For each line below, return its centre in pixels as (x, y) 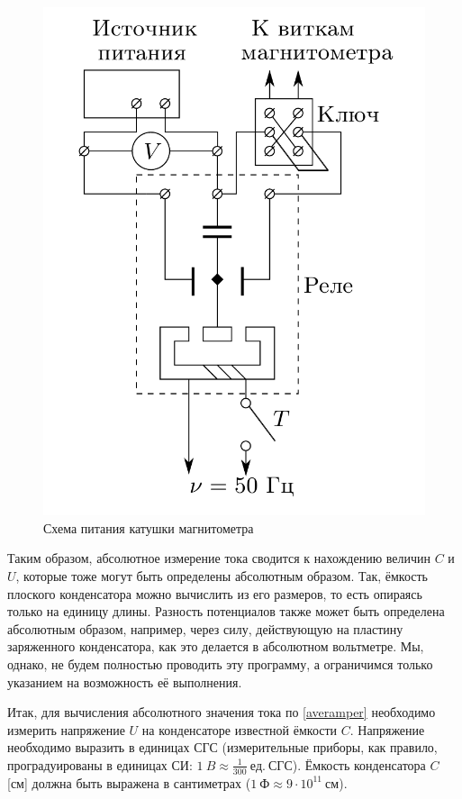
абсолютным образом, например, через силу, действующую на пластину (205, 628)
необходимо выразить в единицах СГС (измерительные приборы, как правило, (222, 747)
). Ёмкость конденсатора (359, 764)
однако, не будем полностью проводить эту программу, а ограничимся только (220, 663)
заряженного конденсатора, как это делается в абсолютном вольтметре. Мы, (216, 646)
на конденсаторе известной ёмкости (240, 729)
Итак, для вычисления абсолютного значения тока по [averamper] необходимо (222, 712)
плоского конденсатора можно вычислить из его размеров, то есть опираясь (215, 593)
